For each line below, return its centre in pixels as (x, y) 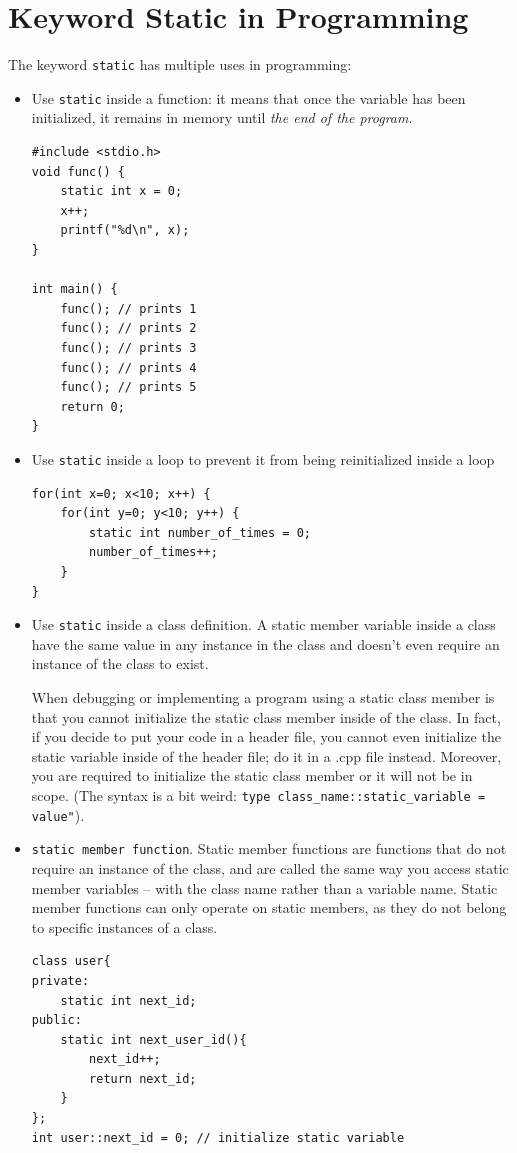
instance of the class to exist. (120, 663)
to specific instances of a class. (124, 926)
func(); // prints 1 (128, 308)
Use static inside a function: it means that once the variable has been (248, 97)
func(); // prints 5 (128, 387)
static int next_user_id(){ (153, 1039)
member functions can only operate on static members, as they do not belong (269, 907)
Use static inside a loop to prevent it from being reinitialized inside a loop (263, 458)
